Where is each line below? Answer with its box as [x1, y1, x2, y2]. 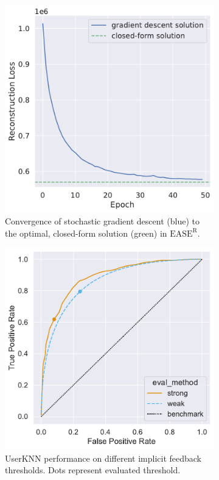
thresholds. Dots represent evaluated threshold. [5, 464, 181, 476]
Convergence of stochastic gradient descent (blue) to [5, 215, 200, 227]
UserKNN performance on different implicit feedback [5, 451, 202, 464]
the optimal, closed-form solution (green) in [5, 226, 167, 239]
